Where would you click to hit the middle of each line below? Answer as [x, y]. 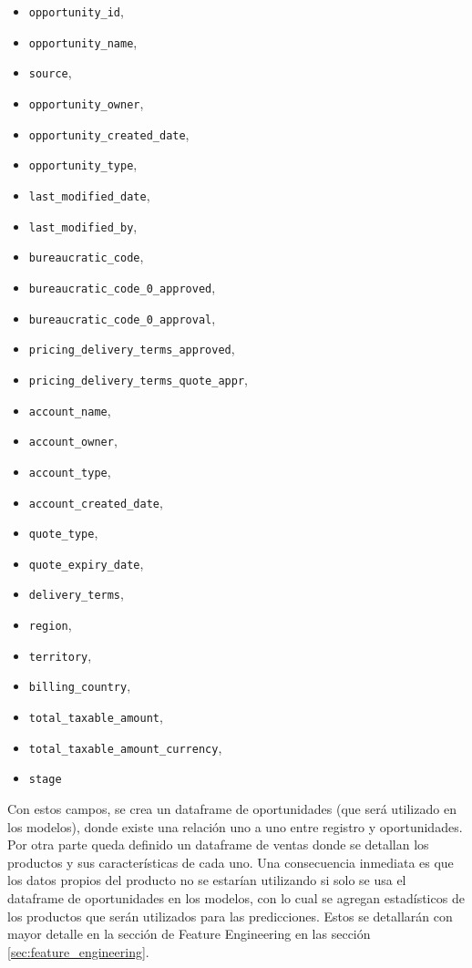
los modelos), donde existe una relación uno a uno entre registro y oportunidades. [235, 826]
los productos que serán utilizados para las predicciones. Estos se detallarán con [230, 916]
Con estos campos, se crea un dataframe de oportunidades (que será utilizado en [232, 809]
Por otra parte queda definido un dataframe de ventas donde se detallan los [218, 844]
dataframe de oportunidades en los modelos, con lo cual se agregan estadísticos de [236, 898]
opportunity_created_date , [109, 134]
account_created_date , [96, 502]
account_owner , [73, 441]
